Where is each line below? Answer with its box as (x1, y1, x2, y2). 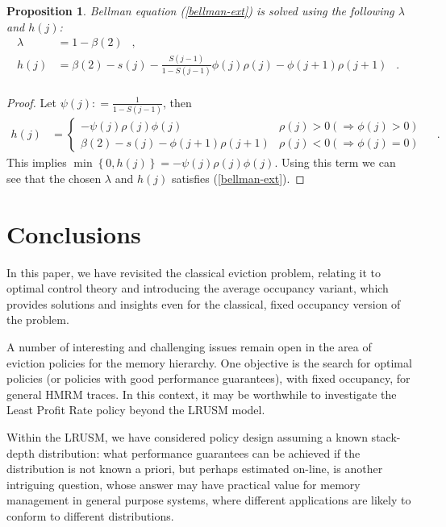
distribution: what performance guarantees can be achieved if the (38, 444, 361, 461)
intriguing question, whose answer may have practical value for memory (6, 475, 361, 492)
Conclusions (6, 217, 141, 250)
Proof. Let (6, 93, 56, 110)
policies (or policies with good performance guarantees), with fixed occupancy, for (6, 370, 411, 387)
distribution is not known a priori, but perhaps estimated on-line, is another (6, 460, 383, 477)
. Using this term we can (274, 154, 396, 171)
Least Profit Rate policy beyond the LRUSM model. (6, 401, 265, 418)
